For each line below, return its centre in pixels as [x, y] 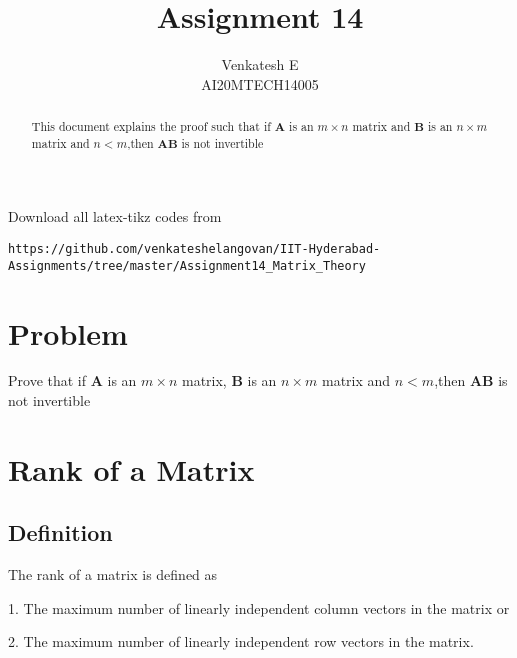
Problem [68, 332]
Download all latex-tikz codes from [115, 216]
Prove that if [47, 380]
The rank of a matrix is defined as [113, 574]
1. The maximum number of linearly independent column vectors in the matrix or [259, 607]
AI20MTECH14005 [260, 83]
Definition [60, 532]
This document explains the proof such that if [151, 126]
